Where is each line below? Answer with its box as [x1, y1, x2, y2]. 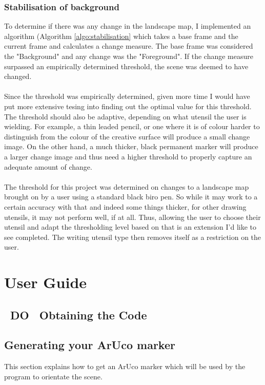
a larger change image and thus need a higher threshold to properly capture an [4, 151, 252, 161]
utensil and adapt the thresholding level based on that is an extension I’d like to [4, 221, 257, 232]
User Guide [4, 272, 87, 293]
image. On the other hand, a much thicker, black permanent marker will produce [4, 141, 258, 152]
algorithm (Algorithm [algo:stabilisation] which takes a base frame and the [4, 30, 238, 41]
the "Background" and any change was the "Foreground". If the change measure [4, 51, 253, 61]
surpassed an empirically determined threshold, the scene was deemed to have [4, 60, 249, 71]
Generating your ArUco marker [4, 337, 175, 353]
